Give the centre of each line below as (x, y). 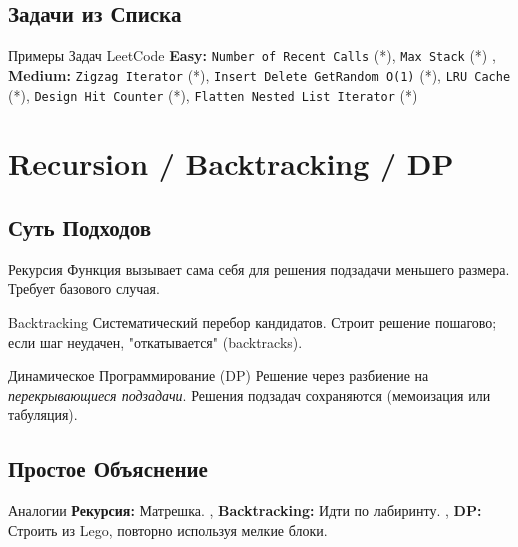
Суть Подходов (79, 226)
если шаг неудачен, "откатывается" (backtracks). (155, 341)
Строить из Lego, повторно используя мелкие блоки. (168, 529)
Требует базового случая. (84, 288)
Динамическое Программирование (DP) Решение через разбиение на (218, 375)
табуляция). (43, 414)
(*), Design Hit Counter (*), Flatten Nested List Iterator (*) (213, 94)
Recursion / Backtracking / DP (231, 163)
